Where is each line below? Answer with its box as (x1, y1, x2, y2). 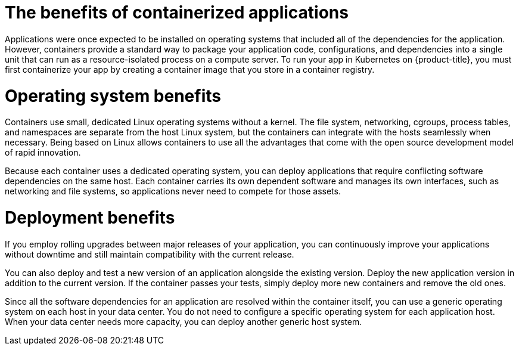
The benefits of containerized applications (5, 2, 349, 23)
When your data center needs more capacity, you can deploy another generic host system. (5, 316, 362, 327)
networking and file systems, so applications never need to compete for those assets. (5, 186, 341, 197)
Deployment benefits (5, 207, 175, 228)
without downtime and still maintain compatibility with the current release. (5, 249, 294, 259)
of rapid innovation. (5, 147, 81, 158)
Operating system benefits (5, 85, 221, 106)
